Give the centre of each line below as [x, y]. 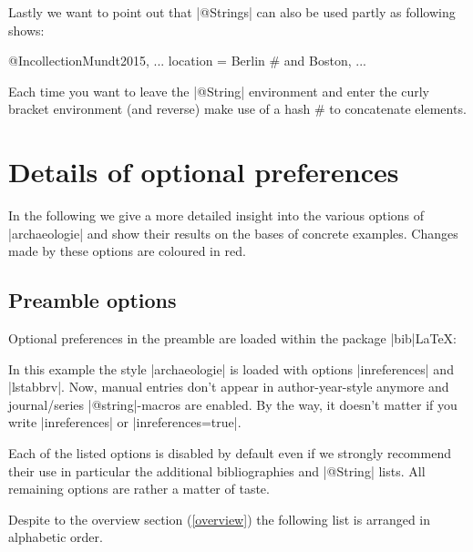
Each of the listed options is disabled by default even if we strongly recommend [230, 453]
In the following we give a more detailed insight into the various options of [216, 215]
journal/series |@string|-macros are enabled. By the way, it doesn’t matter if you [233, 404]
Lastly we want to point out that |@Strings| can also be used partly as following [232, 12]
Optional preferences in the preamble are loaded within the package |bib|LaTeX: [232, 338]
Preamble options [93, 300]
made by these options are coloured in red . [127, 251]
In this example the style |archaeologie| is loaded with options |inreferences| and [231, 368]
